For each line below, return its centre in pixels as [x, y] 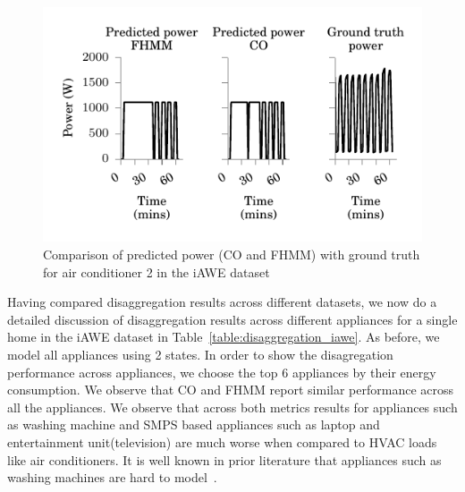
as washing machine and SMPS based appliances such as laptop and [194, 424]
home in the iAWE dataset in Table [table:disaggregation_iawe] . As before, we [224, 337]
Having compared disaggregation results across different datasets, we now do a [222, 302]
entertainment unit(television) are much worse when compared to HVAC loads [222, 441]
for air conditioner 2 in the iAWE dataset [156, 271]
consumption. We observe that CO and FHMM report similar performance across [231, 390]
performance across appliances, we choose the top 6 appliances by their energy [222, 372]
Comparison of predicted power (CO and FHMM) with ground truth [232, 254]
